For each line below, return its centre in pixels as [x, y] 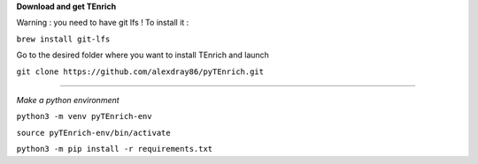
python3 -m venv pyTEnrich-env [84, 116]
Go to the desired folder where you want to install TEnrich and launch [143, 55]
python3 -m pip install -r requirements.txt [115, 149]
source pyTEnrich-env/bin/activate [94, 133]
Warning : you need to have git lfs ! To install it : [103, 23]
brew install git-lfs [63, 39]
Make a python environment [68, 100]
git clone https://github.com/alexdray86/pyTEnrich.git [140, 71]
